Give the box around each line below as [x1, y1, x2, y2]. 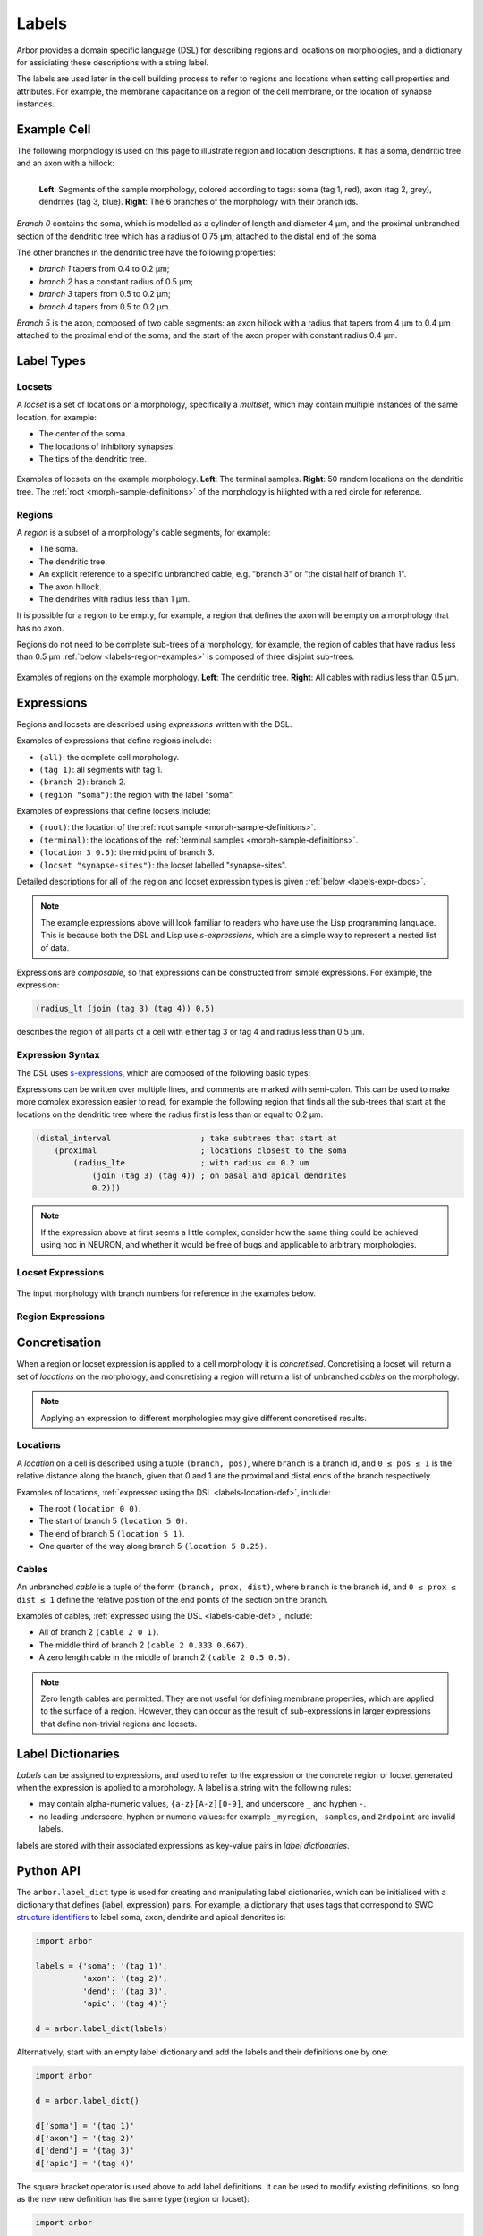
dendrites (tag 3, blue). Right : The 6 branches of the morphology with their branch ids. [38, 196, 359, 207]
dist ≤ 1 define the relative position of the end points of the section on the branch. [16, 1594, 328, 1605]
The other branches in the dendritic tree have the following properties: [16, 247, 276, 258]
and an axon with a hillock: [16, 157, 115, 169]
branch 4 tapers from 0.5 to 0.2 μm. [38, 301, 172, 312]
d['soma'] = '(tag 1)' [35, 2121, 135, 2130]
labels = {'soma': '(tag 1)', [35, 1961, 168, 1971]
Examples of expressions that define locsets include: [16, 806, 211, 817]
